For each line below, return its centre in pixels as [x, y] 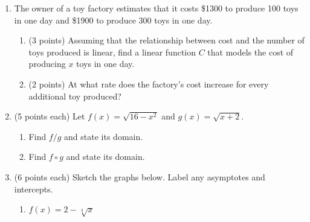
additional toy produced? [75, 96]
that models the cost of [250, 52]
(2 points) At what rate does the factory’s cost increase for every [149, 84]
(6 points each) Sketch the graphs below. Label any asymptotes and [140, 176]
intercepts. [34, 189]
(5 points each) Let [50, 116]
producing [47, 64]
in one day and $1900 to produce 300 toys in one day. [113, 20]
